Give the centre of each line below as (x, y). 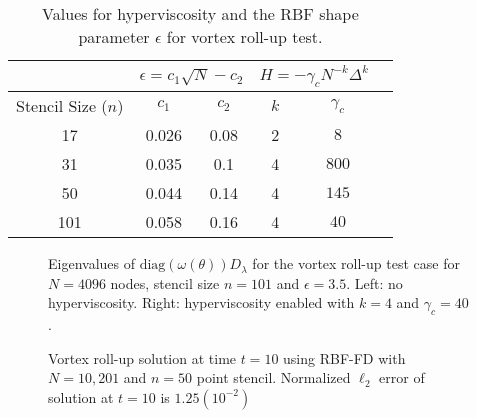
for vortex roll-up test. (244, 36)
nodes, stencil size (165, 282)
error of (402, 377)
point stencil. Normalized (273, 377)
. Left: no (374, 282)
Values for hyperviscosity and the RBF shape (200, 13)
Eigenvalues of (91, 263)
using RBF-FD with (344, 357)
